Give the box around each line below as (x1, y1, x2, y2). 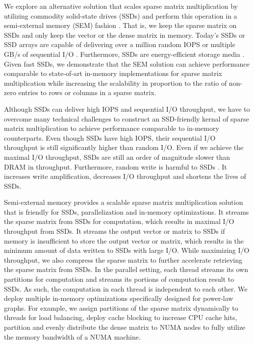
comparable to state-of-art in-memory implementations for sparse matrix (4, 68, 223, 78)
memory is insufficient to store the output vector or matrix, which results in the (4, 235, 244, 246)
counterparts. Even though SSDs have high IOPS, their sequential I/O (4, 132, 216, 143)
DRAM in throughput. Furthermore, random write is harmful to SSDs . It (4, 161, 227, 172)
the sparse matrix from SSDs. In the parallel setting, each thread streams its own (4, 264, 248, 274)
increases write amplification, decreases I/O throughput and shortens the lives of (4, 171, 246, 181)
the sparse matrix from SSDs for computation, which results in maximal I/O (4, 216, 234, 226)
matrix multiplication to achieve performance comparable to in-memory (4, 123, 219, 133)
